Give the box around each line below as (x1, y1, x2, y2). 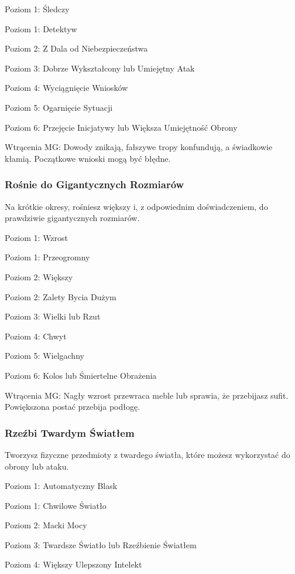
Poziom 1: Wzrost (5, 231, 68, 243)
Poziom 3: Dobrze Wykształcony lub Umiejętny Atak (5, 62, 195, 74)
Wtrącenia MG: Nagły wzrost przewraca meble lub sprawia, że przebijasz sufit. (5, 389, 289, 401)
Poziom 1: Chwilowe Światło (5, 499, 107, 511)
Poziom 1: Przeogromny (5, 251, 90, 263)
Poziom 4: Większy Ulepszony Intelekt (5, 558, 142, 570)
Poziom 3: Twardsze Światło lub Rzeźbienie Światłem (5, 538, 197, 551)
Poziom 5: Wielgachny (5, 349, 84, 362)
